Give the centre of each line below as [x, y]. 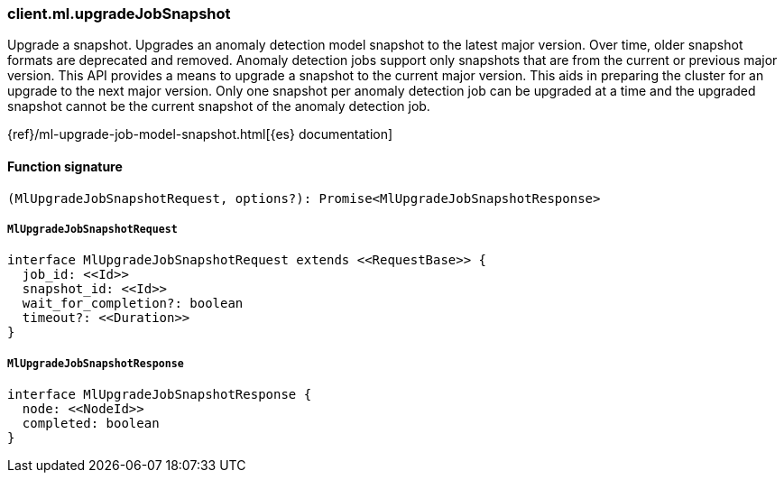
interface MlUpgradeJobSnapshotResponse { [160, 395]
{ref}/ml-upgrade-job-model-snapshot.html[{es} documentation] [200, 134]
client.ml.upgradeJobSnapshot [119, 14]
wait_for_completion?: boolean [133, 304]
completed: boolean [91, 424]
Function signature [65, 166]
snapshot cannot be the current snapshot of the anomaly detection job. [219, 106]
